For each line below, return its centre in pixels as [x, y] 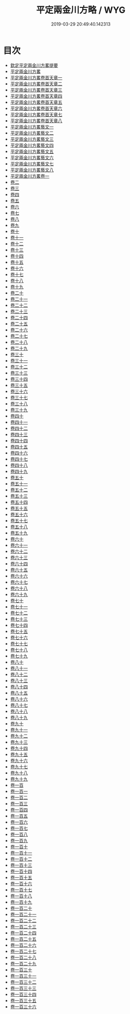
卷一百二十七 [23, 951]
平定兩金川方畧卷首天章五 [36, 102]
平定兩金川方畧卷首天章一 [36, 77]
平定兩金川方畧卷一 [30, 176]
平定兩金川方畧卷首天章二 [36, 84]
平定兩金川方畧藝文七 [32, 163]
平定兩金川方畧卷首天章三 [36, 90]
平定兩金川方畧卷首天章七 [36, 114]
